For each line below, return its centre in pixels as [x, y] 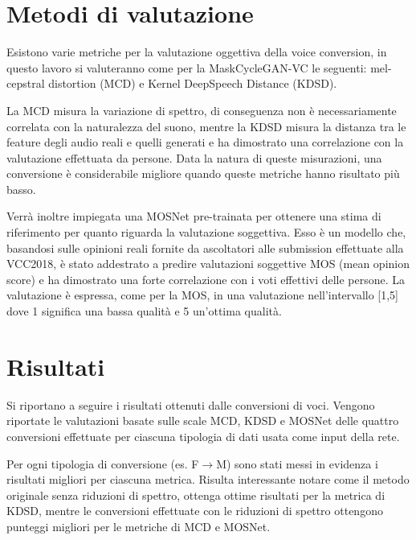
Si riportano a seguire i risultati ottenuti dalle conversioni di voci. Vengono [191, 404]
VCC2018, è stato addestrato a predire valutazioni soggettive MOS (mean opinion [208, 264]
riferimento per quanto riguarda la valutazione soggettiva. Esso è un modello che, [206, 232]
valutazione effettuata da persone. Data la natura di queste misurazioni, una [194, 157]
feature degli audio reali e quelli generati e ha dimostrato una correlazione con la [205, 142]
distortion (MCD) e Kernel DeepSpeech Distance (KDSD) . [193, 83]
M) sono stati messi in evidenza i [297, 463]
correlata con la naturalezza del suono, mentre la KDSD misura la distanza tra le [206, 126]
